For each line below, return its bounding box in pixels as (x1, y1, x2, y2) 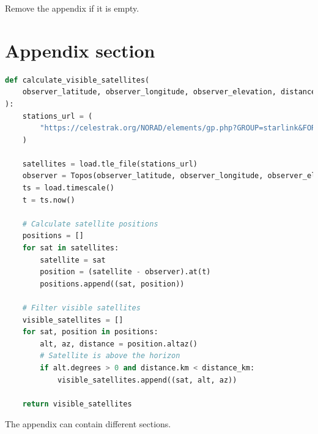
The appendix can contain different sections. (5, 417, 171, 430)
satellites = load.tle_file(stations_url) (22, 159, 198, 168)
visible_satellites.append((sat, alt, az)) (57, 375, 237, 384)
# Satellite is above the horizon (40, 351, 180, 361)
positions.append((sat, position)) (40, 279, 185, 288)
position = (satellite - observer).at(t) (40, 268, 211, 277)
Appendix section (5, 37, 155, 62)
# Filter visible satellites (22, 304, 141, 312)
